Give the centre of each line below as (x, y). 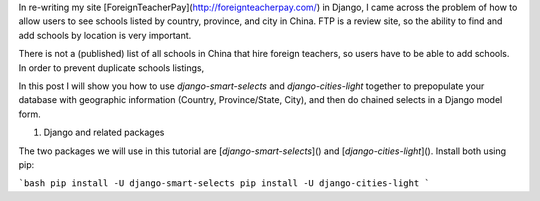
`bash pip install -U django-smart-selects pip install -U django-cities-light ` (224, 183)
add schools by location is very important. (105, 35)
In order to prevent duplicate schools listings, (111, 67)
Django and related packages (104, 132)
